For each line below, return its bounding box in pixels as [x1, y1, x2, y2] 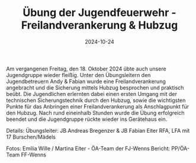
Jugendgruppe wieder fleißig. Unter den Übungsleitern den [6, 71, 151, 78]
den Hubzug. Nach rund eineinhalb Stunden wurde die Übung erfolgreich [6, 109, 185, 116]
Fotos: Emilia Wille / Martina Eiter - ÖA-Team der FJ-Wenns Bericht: [6, 145, 171, 152]
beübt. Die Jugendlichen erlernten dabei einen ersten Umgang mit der [6, 90, 178, 97]
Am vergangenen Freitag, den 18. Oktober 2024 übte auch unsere [6, 65, 167, 72]
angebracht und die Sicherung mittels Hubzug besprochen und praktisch [6, 84, 184, 91]
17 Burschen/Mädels [6, 133, 56, 140]
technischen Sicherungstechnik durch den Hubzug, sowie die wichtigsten [6, 97, 186, 104]
